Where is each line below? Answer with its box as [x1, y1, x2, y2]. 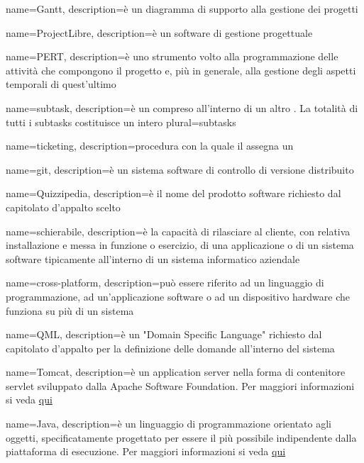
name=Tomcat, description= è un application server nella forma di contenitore [6, 364, 346, 379]
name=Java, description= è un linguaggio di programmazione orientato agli [6, 416, 331, 431]
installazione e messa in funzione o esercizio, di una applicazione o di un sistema [6, 238, 354, 252]
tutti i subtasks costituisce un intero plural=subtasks [6, 114, 236, 129]
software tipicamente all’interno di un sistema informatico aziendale [6, 251, 300, 266]
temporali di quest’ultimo [6, 77, 116, 91]
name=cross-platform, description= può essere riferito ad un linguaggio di [6, 275, 324, 290]
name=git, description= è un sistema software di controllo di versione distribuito [6, 162, 354, 177]
